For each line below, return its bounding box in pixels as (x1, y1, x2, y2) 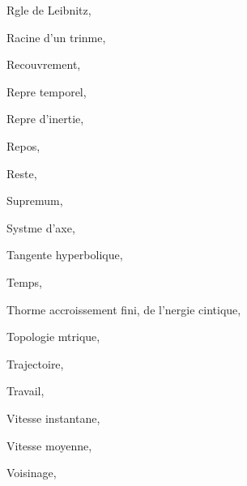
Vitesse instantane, (6, 409, 100, 426)
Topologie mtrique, (6, 328, 100, 345)
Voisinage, (6, 464, 57, 481)
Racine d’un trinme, (6, 28, 106, 45)
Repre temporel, (6, 83, 87, 100)
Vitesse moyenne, (6, 437, 92, 454)
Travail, (6, 382, 45, 399)
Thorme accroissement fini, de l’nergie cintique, (6, 301, 241, 318)
